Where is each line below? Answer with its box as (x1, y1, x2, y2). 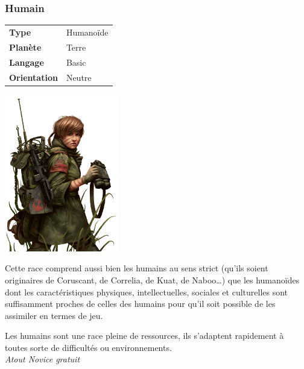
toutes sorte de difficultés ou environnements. (5, 341, 172, 353)
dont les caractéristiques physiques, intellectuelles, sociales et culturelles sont (5, 285, 288, 298)
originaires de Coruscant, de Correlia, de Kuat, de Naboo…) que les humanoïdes (5, 273, 300, 286)
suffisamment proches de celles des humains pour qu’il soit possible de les (5, 297, 276, 310)
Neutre (66, 71, 92, 83)
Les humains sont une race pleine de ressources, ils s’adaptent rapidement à (5, 329, 284, 342)
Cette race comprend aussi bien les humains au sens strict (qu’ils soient (5, 262, 268, 274)
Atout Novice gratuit (5, 353, 80, 365)
